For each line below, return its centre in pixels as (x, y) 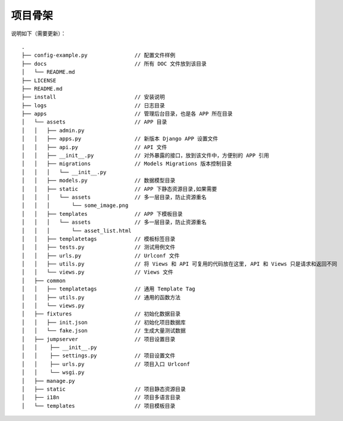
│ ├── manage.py (49, 381)
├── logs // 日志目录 (93, 105)
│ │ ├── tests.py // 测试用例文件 (99, 247)
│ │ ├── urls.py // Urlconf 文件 (101, 256)
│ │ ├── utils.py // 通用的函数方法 (101, 297)
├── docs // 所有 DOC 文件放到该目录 (114, 64)
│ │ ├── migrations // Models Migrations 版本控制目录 (127, 164)
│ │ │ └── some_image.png (75, 205)
